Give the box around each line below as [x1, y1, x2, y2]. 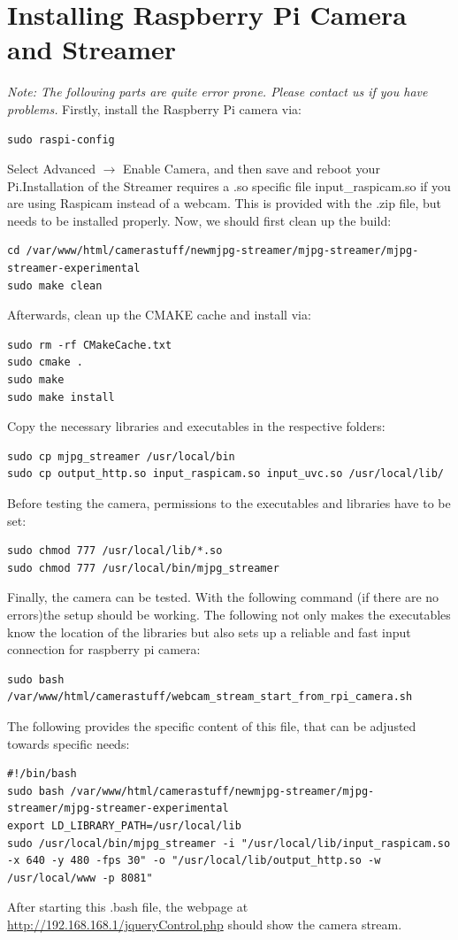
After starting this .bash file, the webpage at [7, 898, 248, 916]
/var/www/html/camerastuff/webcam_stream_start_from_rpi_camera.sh [7, 690, 413, 704]
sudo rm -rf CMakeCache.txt [7, 338, 172, 351]
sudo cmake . [7, 356, 83, 369]
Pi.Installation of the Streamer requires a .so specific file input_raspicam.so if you [7, 176, 451, 195]
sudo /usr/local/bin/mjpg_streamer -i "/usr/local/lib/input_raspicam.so [7, 836, 451, 850]
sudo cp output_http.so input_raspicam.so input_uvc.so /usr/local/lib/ [7, 467, 444, 481]
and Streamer [7, 31, 177, 67]
